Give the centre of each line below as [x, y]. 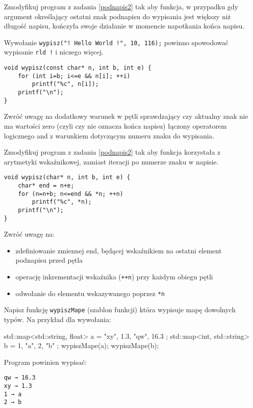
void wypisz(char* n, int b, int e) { [67, 177]
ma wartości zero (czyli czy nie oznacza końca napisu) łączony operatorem [115, 125]
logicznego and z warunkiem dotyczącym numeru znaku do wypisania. [109, 135]
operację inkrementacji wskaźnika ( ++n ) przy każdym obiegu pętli [114, 277]
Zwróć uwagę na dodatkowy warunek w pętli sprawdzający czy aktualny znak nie [126, 116]
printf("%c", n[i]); [65, 84]
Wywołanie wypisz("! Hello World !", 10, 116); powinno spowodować [116, 42]
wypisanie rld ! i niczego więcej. [54, 52]
